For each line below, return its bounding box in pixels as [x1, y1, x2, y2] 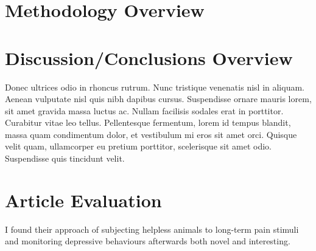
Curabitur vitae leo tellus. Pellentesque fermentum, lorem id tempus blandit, [5, 116, 291, 129]
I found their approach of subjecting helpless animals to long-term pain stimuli [5, 222, 299, 235]
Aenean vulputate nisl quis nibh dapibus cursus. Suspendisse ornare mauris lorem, [5, 92, 312, 105]
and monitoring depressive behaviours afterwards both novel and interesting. [5, 235, 290, 247]
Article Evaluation [5, 187, 162, 212]
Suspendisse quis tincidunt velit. [5, 152, 125, 165]
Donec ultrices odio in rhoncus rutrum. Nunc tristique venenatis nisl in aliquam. [5, 80, 304, 93]
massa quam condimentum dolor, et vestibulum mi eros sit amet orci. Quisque [5, 128, 297, 140]
